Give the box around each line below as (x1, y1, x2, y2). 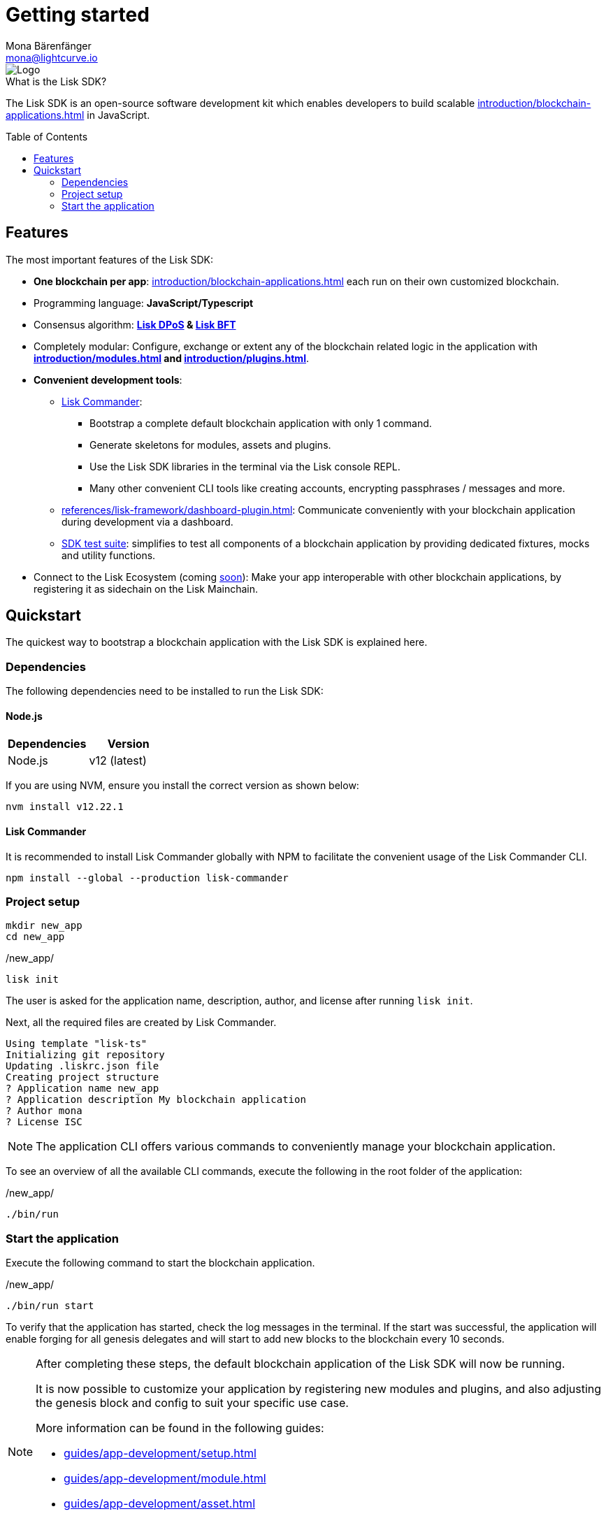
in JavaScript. (87, 108, 150, 121)
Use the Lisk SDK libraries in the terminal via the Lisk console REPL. (89, 460, 401, 472)
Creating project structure (6, 1071, 159, 1083)
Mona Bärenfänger (6, 39, 92, 52)
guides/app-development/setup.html (64, 1446, 257, 1461)
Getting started (6, 3, 150, 27)
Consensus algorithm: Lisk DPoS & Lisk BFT (34, 318, 236, 331)
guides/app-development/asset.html (64, 1496, 255, 1511)
